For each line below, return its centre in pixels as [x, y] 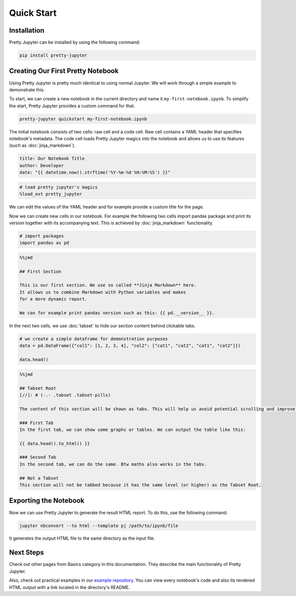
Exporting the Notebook [47, 501]
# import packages [42, 236]
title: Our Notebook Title [52, 159]
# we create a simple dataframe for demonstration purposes [94, 339]
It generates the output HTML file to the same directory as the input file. [82, 538]
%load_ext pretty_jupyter [51, 194]
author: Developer [42, 165]
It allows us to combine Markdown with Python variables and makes [103, 292]
